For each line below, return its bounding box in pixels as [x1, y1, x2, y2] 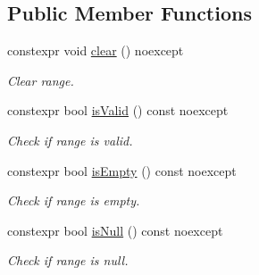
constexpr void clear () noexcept [7, 41, 184, 60]
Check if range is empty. [7, 191, 140, 210]
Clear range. [7, 71, 74, 89]
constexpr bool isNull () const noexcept [7, 221, 223, 239]
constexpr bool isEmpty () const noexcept [7, 161, 237, 179]
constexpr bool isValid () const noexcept [7, 101, 229, 120]
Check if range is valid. [7, 130, 133, 149]
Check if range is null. [7, 251, 129, 270]
